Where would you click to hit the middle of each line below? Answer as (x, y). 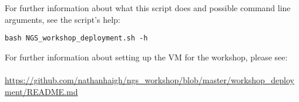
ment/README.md (41, 91)
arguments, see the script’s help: (63, 19)
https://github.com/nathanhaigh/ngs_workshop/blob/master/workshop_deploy (149, 80)
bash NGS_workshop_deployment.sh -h (76, 38)
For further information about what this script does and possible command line (148, 8)
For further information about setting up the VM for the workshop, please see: (146, 57)
